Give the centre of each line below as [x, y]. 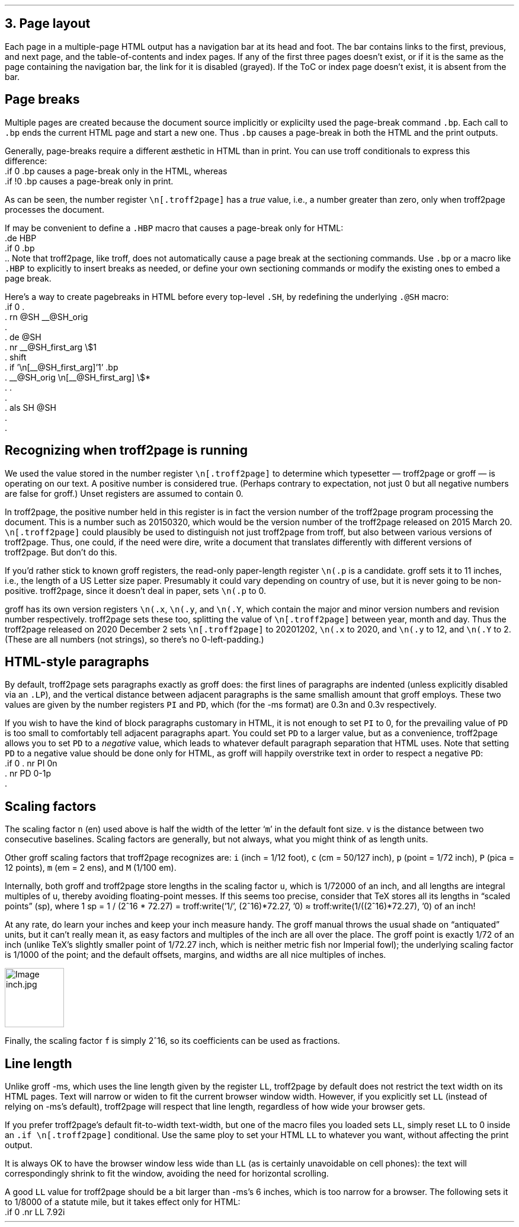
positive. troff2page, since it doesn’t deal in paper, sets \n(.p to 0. [136, 590]
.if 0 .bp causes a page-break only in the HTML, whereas [116, 171]
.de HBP [21, 238]
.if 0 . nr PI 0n [31, 763]
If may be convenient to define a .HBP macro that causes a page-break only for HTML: [174, 228]
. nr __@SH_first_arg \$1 [51, 347]
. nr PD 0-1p [28, 774]
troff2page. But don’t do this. [61, 552]
